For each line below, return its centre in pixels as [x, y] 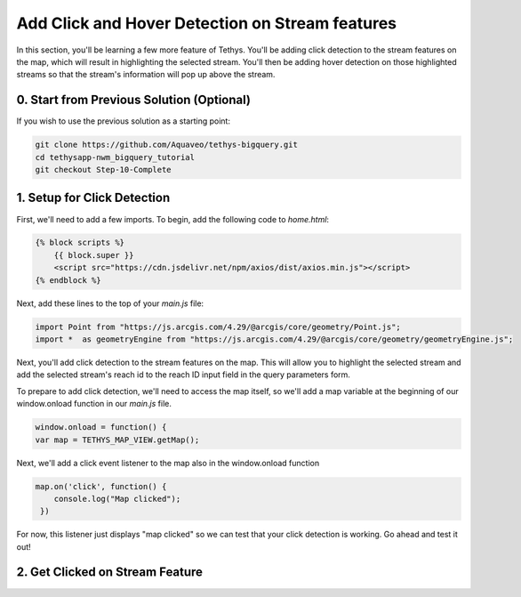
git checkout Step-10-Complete [104, 169]
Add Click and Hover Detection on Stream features [207, 23]
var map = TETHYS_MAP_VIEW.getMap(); [117, 440]
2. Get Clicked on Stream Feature [110, 573]
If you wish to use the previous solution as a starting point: [124, 121]
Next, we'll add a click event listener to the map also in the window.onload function [168, 463]
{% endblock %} [68, 280]
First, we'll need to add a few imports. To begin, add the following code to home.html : [172, 219]
